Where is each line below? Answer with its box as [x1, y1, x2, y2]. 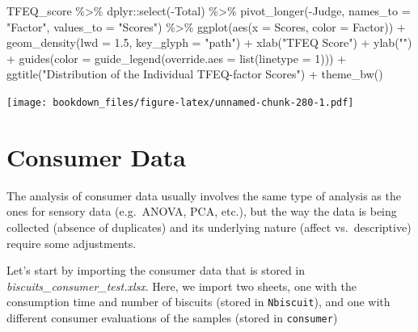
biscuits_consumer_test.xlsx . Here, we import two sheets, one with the [6, 277, 357, 294]
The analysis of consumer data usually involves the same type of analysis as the [6, 187, 401, 204]
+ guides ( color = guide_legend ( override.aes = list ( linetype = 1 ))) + [6, 49, 347, 66]
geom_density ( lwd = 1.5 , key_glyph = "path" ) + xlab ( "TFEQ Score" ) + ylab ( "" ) [6, 34, 412, 51]
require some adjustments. [6, 234, 137, 251]
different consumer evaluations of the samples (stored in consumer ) [6, 309, 338, 326]
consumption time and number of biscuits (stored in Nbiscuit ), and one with [6, 293, 391, 310]
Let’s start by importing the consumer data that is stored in [6, 262, 306, 279]
